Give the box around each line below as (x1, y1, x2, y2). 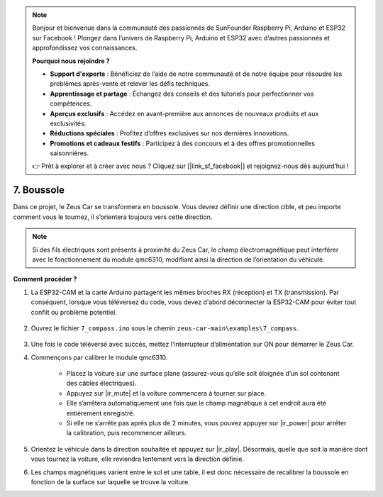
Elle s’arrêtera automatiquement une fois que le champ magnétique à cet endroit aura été (66, 399, 326, 408)
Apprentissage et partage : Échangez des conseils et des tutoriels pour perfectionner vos (50, 89, 314, 98)
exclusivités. (50, 119, 87, 128)
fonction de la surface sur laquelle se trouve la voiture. (30, 477, 191, 486)
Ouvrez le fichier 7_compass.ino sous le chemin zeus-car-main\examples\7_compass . (30, 323, 299, 333)
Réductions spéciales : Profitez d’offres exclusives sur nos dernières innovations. (50, 129, 289, 138)
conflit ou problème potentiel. (30, 308, 117, 316)
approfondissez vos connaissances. (32, 43, 138, 52)
